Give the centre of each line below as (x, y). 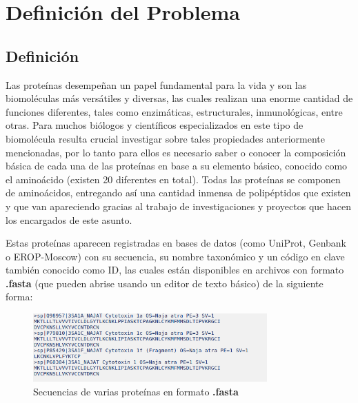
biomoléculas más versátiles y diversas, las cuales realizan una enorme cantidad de (179, 98)
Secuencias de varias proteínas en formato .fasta (136, 391)
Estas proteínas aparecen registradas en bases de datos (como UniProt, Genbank (176, 243)
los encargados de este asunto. (69, 219)
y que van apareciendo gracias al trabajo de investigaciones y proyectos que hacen (178, 206)
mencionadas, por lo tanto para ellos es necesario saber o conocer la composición (176, 152)
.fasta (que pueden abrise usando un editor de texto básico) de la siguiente (165, 283)
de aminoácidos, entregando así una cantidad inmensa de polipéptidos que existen (178, 193)
